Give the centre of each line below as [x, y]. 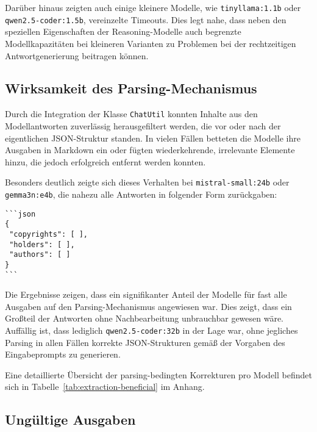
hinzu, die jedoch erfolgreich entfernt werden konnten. [105, 161]
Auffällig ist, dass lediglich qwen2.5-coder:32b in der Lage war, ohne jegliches [151, 330]
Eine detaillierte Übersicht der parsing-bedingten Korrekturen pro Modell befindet [158, 374]
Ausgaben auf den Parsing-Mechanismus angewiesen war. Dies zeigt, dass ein [148, 306]
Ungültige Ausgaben [70, 419]
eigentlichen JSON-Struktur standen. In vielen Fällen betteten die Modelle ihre [153, 138]
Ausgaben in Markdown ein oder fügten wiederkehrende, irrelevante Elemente [150, 150]
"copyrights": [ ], [49, 234]
